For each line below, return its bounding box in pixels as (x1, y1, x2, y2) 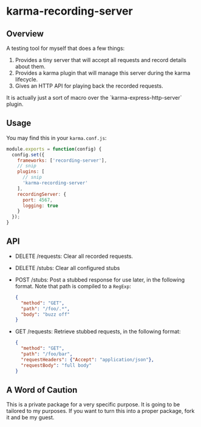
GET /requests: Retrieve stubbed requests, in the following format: (15, 328, 181, 335)
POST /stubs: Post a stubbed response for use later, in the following (15, 276, 185, 283)
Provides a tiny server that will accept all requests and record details (15, 57, 186, 63)
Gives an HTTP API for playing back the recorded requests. (15, 82, 163, 89)
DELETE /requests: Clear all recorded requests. (15, 252, 134, 260)
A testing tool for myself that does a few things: (6, 44, 125, 52)
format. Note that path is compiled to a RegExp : (15, 282, 132, 290)
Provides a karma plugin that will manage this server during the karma (15, 69, 191, 77)
